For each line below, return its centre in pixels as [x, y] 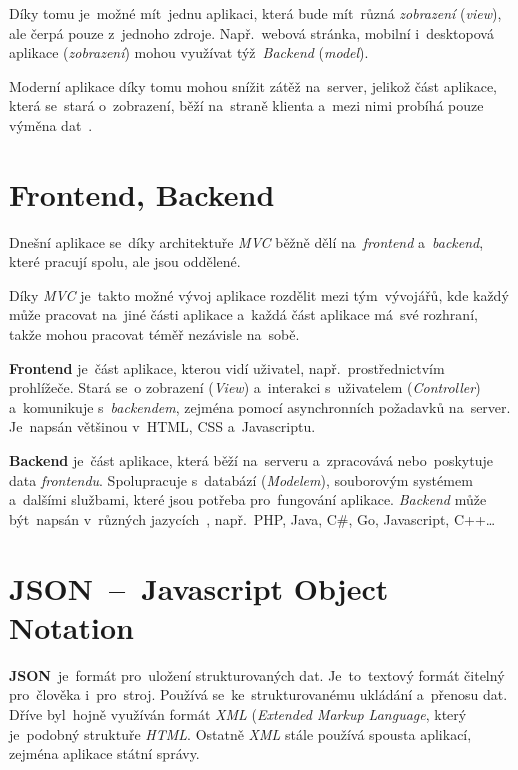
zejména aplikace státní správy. [104, 753]
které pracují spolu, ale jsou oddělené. [125, 261]
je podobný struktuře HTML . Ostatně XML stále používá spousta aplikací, [240, 733]
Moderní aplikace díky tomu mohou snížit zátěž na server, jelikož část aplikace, [253, 85]
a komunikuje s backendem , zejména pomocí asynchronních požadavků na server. [260, 406]
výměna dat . [51, 124]
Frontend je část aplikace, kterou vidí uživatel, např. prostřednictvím [227, 367]
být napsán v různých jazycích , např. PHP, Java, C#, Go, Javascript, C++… [252, 518]
